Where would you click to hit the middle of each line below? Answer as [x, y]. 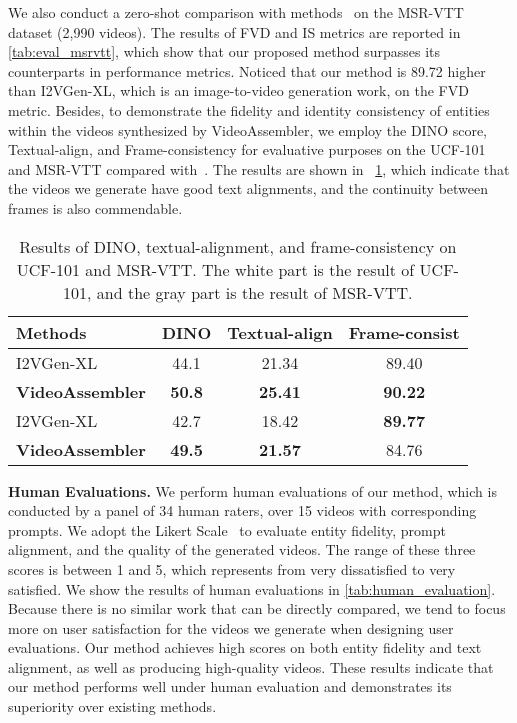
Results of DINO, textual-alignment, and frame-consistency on [238, 246]
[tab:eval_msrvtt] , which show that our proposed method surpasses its [224, 51]
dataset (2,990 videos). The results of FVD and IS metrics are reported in [234, 31]
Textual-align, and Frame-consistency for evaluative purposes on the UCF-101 [247, 149]
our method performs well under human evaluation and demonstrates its [230, 686]
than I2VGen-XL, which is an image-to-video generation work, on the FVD [238, 90]
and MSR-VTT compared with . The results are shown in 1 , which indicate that [259, 168]
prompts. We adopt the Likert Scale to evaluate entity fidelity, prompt [227, 529]
